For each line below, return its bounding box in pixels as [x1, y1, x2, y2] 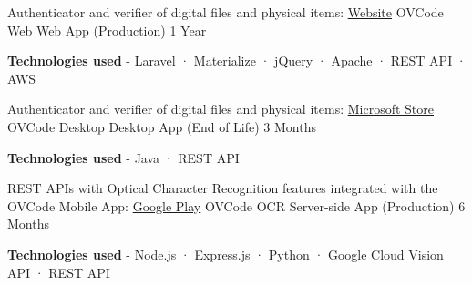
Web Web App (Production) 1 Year [7, 20, 207, 39]
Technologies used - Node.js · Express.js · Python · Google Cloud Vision [7, 244, 444, 263]
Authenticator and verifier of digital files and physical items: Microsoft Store [7, 99, 434, 118]
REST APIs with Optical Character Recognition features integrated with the [7, 178, 438, 198]
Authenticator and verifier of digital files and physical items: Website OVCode [7, 3, 444, 21]
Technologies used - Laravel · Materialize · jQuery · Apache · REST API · [7, 51, 467, 70]
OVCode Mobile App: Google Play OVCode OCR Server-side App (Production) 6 [7, 196, 466, 215]
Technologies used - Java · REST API [7, 148, 240, 167]
